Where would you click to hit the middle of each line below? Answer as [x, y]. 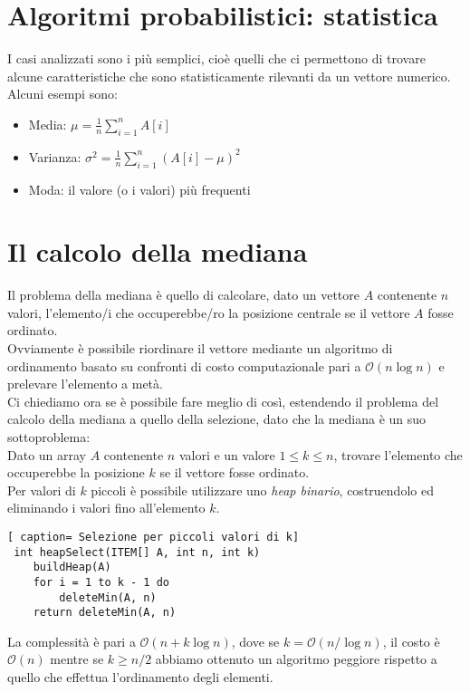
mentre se [77, 659]
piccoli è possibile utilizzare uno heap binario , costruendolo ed [262, 490]
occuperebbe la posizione [76, 472]
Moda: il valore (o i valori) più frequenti [139, 189]
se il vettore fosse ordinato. [235, 472]
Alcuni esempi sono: [62, 94]
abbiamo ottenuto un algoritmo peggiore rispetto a [296, 659]
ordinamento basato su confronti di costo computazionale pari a [184, 365]
